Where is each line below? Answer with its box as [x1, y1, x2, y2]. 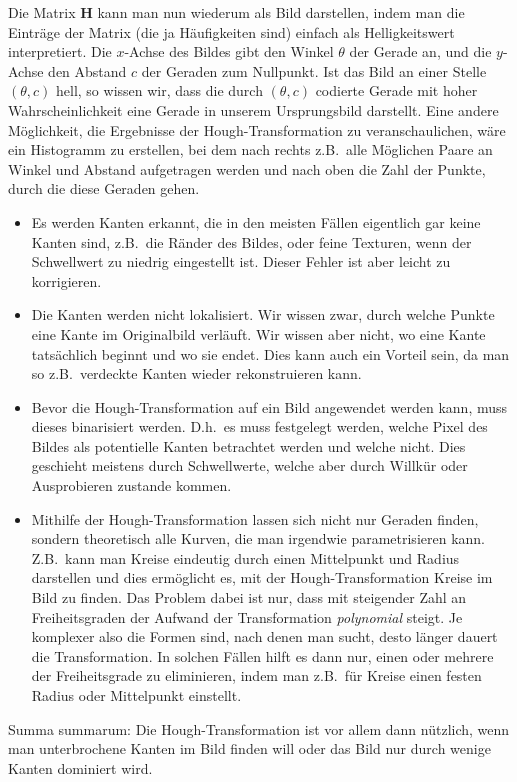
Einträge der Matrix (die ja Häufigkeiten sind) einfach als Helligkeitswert [8, 21, 455, 42]
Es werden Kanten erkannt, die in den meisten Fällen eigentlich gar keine [31, 211, 481, 232]
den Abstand [48, 60, 127, 81]
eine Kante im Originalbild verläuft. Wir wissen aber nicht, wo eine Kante [31, 323, 486, 344]
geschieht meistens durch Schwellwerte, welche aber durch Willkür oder [31, 455, 468, 476]
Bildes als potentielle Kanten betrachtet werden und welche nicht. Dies [31, 435, 466, 456]
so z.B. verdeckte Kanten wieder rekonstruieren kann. [31, 363, 362, 384]
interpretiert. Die [8, 41, 112, 62]
